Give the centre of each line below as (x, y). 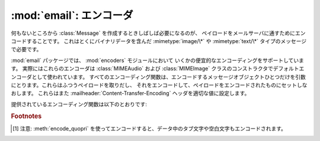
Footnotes (26, 116)
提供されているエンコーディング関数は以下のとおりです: (79, 104)
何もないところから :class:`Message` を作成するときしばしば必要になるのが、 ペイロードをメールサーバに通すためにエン (158, 33)
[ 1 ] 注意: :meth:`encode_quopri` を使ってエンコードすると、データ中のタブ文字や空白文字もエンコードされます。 (150, 128)
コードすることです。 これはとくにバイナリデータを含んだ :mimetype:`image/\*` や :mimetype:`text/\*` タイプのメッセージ (159, 41)
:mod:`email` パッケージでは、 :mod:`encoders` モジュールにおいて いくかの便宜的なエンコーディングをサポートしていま (158, 60)
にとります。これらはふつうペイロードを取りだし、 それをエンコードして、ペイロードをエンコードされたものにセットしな (159, 85)
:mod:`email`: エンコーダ (72, 15)
